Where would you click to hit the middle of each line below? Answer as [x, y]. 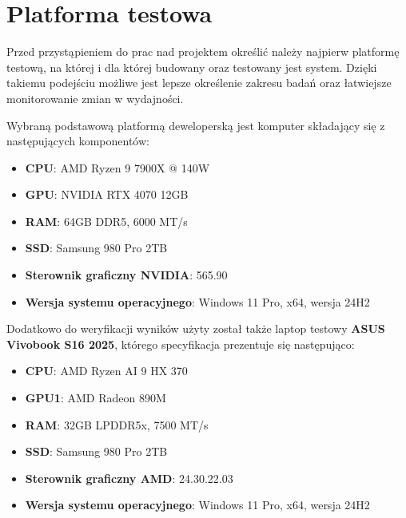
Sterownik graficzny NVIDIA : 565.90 [126, 275]
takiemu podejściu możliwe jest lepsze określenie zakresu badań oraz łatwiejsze [199, 83]
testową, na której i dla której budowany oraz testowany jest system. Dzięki [192, 67]
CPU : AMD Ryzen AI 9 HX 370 [106, 371]
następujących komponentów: [78, 141]
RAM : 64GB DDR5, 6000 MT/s [106, 221]
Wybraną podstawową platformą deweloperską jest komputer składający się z [196, 125]
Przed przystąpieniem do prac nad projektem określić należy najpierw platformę [203, 51]
